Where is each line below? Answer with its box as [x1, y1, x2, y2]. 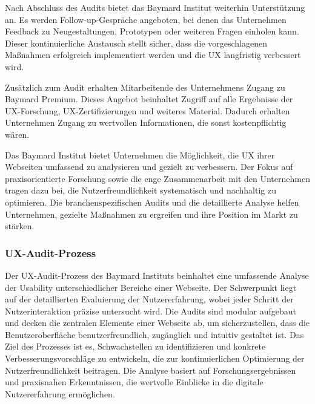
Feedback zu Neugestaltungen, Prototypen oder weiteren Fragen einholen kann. [5, 25, 299, 37]
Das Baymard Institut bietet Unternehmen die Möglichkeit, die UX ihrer [5, 148, 275, 161]
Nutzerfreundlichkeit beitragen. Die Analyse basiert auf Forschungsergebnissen [5, 363, 296, 376]
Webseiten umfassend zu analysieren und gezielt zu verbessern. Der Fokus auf [5, 160, 293, 173]
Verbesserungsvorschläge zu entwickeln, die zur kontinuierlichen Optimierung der [5, 352, 305, 365]
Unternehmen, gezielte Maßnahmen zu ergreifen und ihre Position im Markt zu [5, 207, 298, 220]
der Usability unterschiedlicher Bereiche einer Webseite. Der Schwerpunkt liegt [5, 281, 297, 293]
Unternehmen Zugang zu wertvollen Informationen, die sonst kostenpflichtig [5, 116, 287, 129]
